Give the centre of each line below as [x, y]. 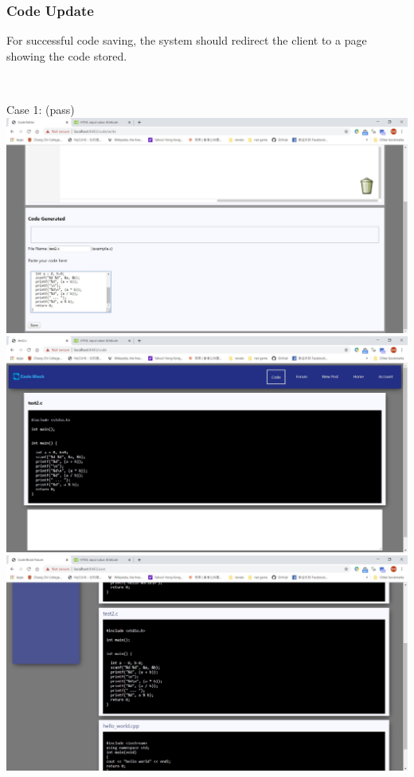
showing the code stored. [67, 55]
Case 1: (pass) [41, 109]
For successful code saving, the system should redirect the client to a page [187, 40]
